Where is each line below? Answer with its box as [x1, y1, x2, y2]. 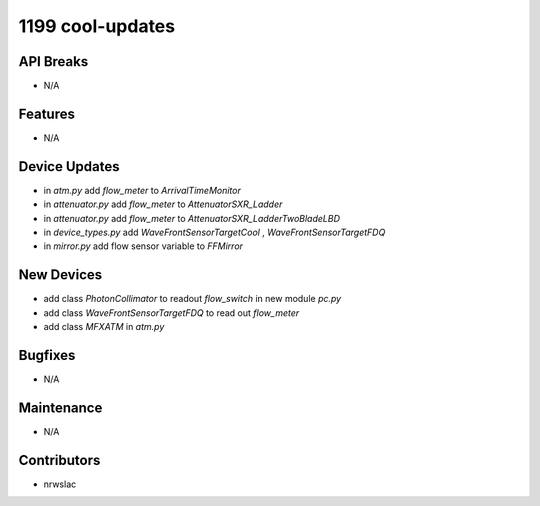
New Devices [18, 266, 103, 284]
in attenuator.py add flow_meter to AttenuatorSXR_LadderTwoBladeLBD [43, 212, 340, 224]
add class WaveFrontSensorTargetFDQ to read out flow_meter [43, 306, 300, 319]
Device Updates [18, 158, 120, 175]
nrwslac [43, 478, 77, 490]
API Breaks [18, 53, 89, 70]
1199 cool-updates [18, 15, 175, 37]
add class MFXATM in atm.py [43, 321, 165, 333]
